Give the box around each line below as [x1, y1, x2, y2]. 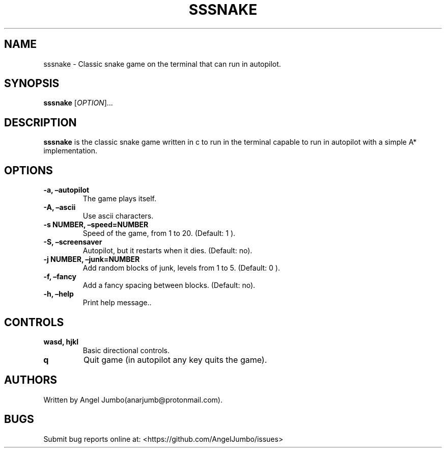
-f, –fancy [43, 272, 76, 281]
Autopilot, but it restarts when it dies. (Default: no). [82, 246, 253, 255]
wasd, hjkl [43, 337, 79, 346]
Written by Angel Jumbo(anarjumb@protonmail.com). [43, 395, 222, 404]
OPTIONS [4, 164, 53, 177]
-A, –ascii [43, 203, 76, 212]
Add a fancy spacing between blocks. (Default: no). [82, 281, 256, 290]
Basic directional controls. [82, 345, 170, 355]
